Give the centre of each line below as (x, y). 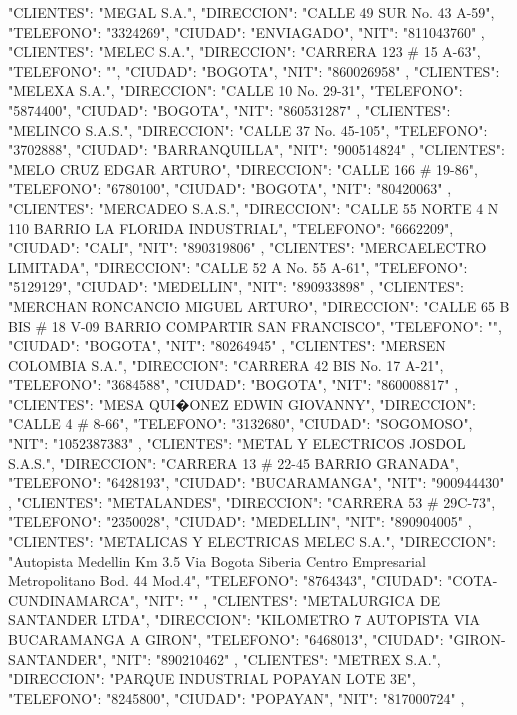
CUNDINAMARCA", (73, 599)
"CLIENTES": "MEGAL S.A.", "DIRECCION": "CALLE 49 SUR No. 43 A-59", (251, 12)
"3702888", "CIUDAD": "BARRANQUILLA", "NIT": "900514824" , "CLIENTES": (256, 149)
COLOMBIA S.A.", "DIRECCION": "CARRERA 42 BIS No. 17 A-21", (226, 364)
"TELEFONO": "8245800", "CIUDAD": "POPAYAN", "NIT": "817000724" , (236, 697)
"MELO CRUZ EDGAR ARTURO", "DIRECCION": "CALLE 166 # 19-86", (243, 168)
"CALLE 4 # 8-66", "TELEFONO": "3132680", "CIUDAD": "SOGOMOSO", (240, 423)
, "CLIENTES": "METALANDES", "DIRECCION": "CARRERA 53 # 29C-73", (252, 501)
